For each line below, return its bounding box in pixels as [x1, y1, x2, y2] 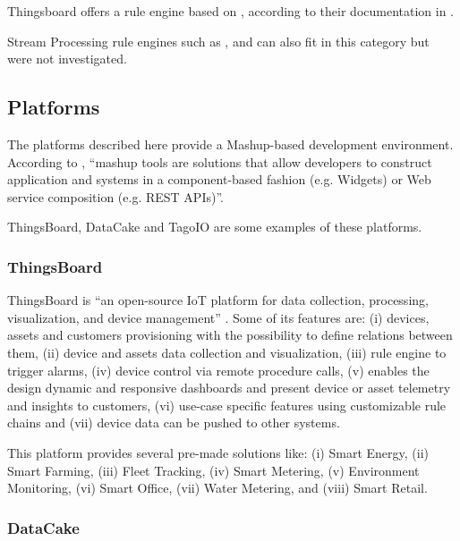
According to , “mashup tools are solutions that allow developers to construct [7, 152, 432, 171]
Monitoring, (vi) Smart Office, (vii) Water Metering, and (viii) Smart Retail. [7, 478, 428, 497]
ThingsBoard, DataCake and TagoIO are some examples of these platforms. [7, 217, 422, 236]
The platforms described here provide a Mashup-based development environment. [7, 134, 454, 153]
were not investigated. [7, 49, 127, 68]
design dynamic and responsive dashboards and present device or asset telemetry [7, 378, 451, 397]
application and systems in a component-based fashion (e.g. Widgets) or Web [7, 170, 431, 189]
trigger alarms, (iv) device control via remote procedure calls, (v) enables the [7, 360, 430, 379]
